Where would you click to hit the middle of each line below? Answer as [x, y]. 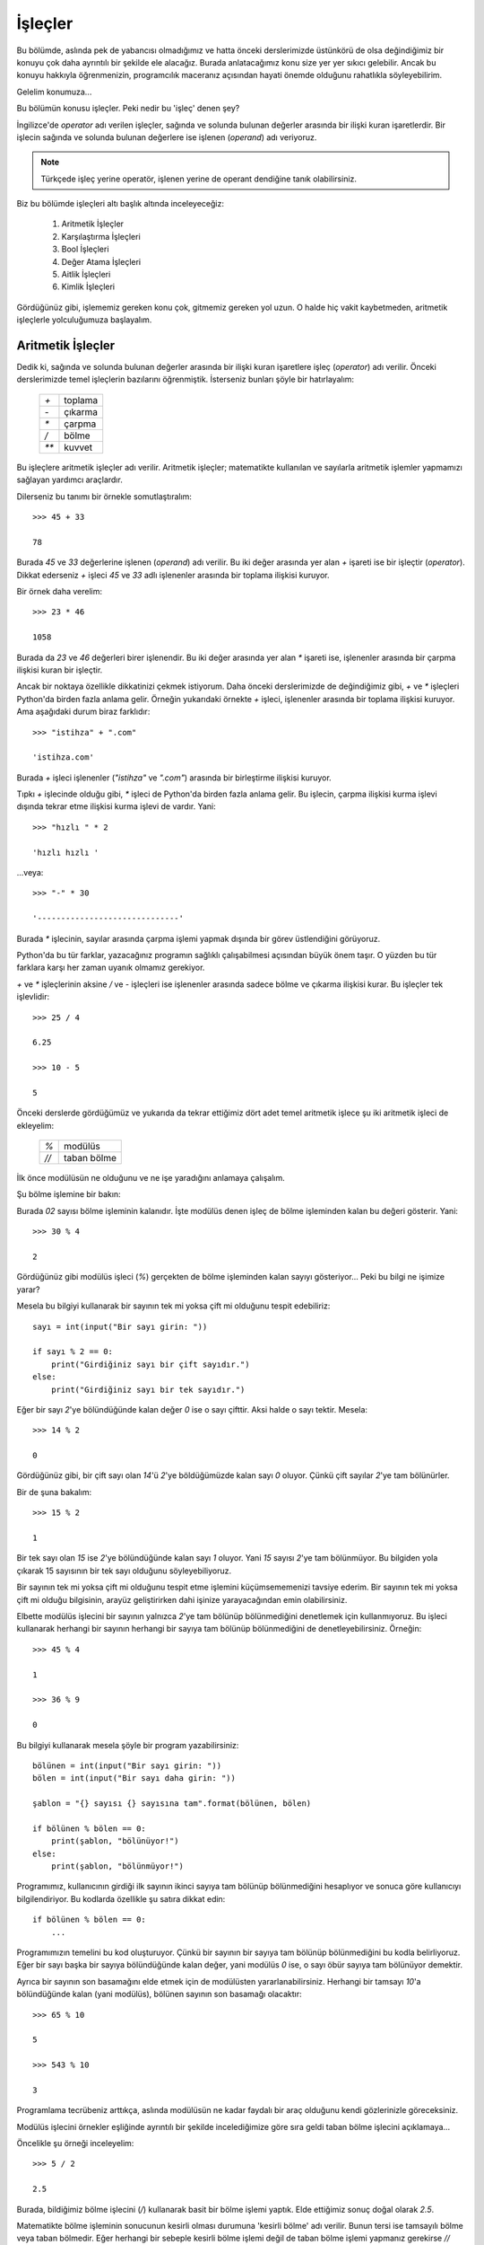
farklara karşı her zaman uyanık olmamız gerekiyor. [111, 968]
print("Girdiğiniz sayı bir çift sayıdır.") [150, 1364]
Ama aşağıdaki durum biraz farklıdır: [83, 712]
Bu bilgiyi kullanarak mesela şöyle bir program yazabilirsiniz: [128, 1745]
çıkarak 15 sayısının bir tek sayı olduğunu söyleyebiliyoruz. [124, 1571]
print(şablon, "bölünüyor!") [115, 1841]
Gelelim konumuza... [54, 92]
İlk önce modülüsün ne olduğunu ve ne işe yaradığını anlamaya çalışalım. [151, 1178]
